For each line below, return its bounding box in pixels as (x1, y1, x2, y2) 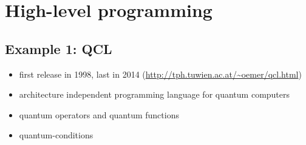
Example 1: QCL (5, 39, 112, 58)
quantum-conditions (19, 129, 93, 141)
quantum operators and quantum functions (19, 108, 179, 121)
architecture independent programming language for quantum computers (19, 88, 290, 101)
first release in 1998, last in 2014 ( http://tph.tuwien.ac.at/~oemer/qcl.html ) (19, 67, 302, 80)
